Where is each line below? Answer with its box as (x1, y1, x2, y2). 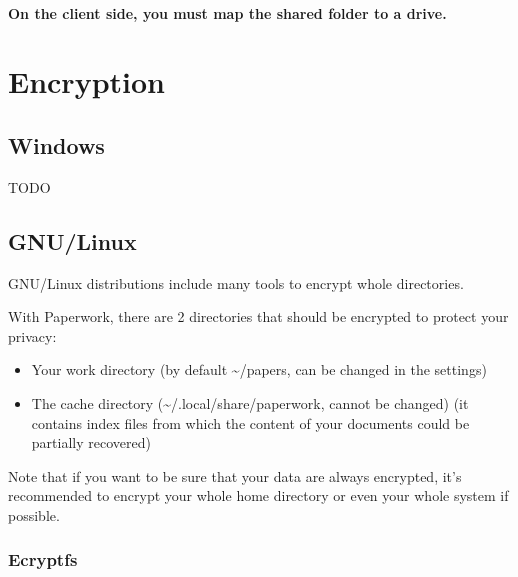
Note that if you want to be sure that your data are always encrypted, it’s (8, 465, 462, 486)
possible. (8, 504, 60, 525)
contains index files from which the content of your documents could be (31, 412, 470, 433)
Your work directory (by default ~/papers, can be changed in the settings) (31, 359, 487, 380)
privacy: (8, 325, 57, 346)
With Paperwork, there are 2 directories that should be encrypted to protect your (8, 306, 509, 327)
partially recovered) (31, 432, 151, 453)
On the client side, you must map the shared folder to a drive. (8, 2, 447, 23)
